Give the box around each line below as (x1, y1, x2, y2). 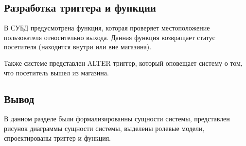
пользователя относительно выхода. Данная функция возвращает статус (4, 32, 215, 42)
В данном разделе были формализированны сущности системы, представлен (4, 114, 230, 124)
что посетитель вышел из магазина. (4, 67, 109, 77)
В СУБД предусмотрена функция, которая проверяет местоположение (4, 23, 210, 33)
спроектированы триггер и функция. (4, 132, 111, 143)
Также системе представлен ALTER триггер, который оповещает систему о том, (4, 58, 243, 68)
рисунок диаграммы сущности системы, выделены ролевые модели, (4, 123, 205, 133)
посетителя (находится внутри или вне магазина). (4, 42, 152, 52)
